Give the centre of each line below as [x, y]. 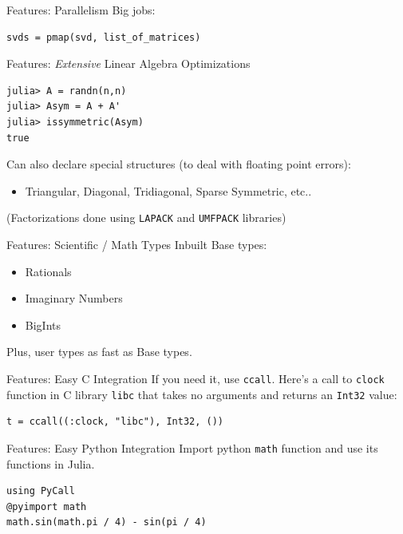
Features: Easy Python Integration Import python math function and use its [192, 447]
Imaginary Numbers [74, 298]
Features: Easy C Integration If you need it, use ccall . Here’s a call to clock [196, 378]
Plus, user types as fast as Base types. [99, 352]
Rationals [48, 271]
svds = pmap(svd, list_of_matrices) [104, 37]
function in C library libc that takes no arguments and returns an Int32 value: [202, 394]
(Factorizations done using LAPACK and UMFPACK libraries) [146, 218]
